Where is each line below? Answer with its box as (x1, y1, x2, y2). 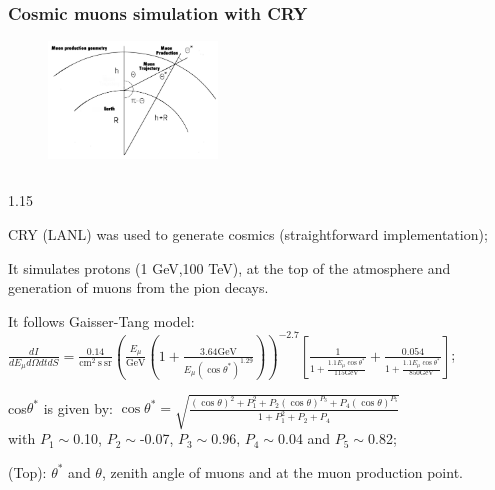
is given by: (43, 397, 113, 418)
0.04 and (277, 428, 331, 449)
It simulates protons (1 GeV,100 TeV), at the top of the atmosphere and (8, 257, 451, 278)
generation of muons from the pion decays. (8, 277, 269, 298)
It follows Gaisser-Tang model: (8, 310, 195, 331)
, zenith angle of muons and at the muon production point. (101, 461, 463, 482)
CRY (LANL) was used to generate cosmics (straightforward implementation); (8, 223, 488, 244)
